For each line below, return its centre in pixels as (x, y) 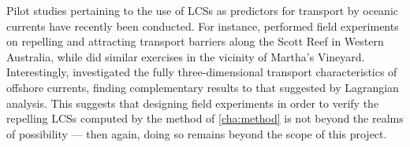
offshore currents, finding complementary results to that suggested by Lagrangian (203, 87)
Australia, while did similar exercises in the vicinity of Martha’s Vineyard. (186, 56)
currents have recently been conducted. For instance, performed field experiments (203, 26)
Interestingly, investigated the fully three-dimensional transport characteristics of (202, 72)
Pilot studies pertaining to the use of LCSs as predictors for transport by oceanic (203, 10)
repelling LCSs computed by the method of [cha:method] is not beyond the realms (205, 118)
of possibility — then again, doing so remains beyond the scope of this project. (197, 133)
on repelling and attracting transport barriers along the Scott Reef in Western (195, 41)
